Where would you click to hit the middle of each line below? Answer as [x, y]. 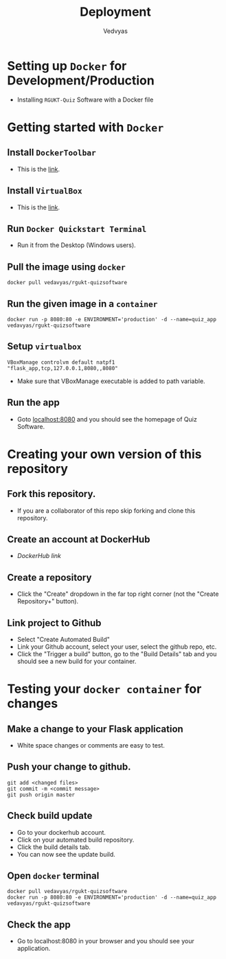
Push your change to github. [69, 767]
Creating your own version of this [104, 454]
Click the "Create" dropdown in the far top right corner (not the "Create [118, 594]
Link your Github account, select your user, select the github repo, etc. [117, 647]
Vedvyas [115, 31]
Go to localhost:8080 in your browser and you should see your [105, 941]
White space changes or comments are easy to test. [91, 745]
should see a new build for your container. [77, 661]
